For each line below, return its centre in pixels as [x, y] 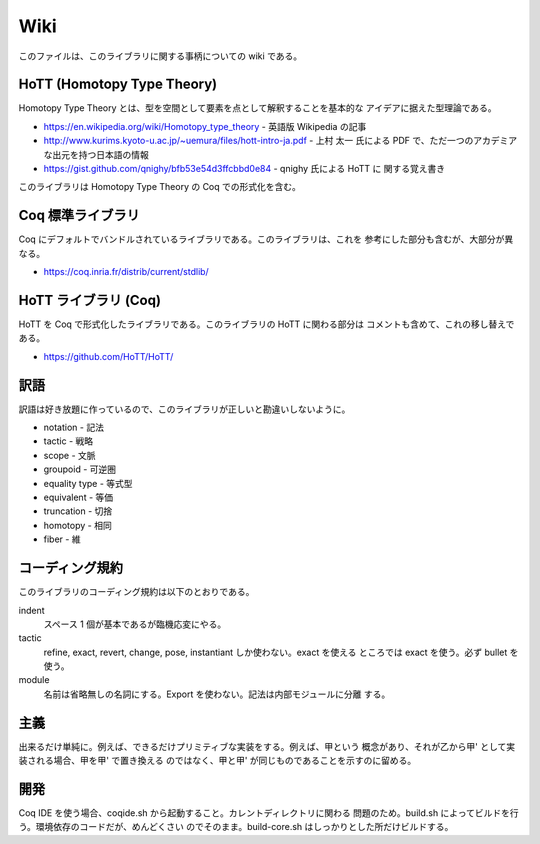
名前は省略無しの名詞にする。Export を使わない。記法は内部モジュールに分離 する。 [217, 694]
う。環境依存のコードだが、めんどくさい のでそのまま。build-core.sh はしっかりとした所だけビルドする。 [236, 827]
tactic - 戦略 [68, 441]
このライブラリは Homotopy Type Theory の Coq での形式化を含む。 [160, 187]
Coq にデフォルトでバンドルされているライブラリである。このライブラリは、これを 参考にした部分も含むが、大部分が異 [266, 239]
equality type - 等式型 [88, 483]
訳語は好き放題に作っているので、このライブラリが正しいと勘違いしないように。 [184, 409]
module [34, 680]
